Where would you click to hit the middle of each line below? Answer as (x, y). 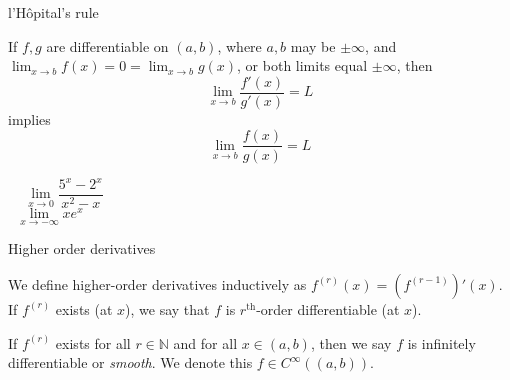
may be (313, 45)
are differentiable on (107, 45)
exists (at (84, 308)
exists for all (93, 342)
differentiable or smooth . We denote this (130, 362)
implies (29, 118)
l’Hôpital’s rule (53, 12)
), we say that (167, 308)
